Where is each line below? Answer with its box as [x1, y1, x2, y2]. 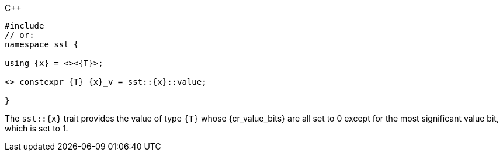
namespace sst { [5, 40, 79, 49]
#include [5, 21, 44, 30]
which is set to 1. [5, 123, 68, 133]
